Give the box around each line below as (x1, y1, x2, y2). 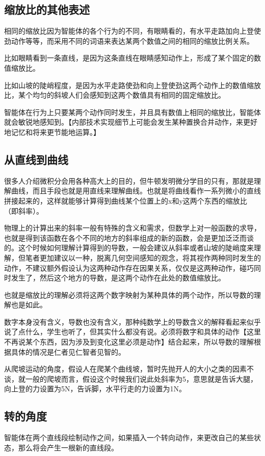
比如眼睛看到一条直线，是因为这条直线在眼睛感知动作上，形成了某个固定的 (4, 52, 254, 63)
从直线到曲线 (4, 151, 68, 167)
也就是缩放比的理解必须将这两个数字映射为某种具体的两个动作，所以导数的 (4, 289, 254, 300)
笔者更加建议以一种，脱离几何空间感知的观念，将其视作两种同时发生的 (25, 252, 261, 263)
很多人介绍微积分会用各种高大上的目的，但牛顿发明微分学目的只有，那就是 (4, 175, 254, 186)
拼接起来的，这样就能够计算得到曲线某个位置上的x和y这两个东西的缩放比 (4, 195, 247, 206)
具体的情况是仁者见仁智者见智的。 (11, 346, 125, 357)
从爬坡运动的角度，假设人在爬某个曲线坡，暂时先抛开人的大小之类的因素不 (4, 363, 254, 374)
